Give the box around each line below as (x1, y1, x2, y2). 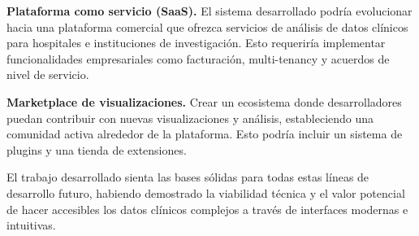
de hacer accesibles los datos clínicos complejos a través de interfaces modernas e (6, 200, 408, 217)
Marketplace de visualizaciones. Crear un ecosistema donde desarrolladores (6, 93, 402, 110)
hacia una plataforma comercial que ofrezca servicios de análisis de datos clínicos (6, 18, 408, 35)
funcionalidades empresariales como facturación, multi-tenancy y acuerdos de (6, 50, 390, 67)
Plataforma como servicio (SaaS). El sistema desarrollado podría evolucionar (6, 2, 413, 19)
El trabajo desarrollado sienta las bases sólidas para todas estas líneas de (6, 168, 369, 186)
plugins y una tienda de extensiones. (6, 141, 187, 158)
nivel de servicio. (6, 66, 89, 83)
